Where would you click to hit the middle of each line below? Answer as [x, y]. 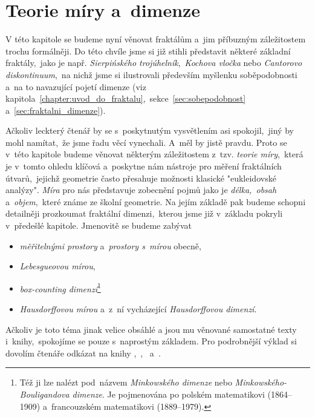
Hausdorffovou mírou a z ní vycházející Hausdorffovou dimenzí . [138, 309]
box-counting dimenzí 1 [60, 287]
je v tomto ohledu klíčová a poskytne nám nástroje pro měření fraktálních [144, 166]
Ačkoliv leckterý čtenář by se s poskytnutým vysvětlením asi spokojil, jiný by [150, 130]
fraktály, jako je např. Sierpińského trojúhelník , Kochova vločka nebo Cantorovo [154, 63]
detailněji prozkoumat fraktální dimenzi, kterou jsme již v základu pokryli [144, 213]
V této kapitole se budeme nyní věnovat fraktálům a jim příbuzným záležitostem [156, 39]
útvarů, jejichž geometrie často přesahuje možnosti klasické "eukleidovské [141, 178]
